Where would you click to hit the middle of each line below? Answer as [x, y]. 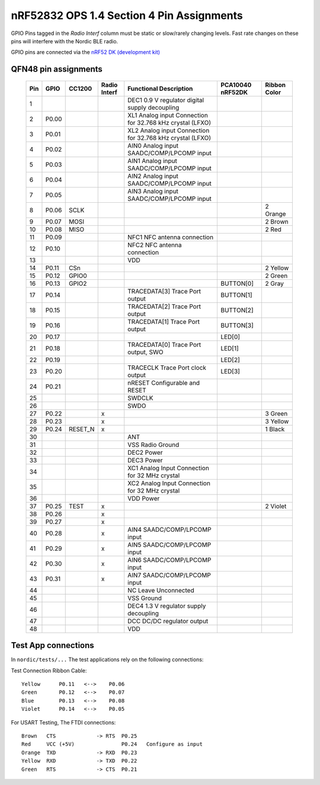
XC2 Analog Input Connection [169, 483]
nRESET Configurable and [164, 382]
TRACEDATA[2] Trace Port [164, 307]
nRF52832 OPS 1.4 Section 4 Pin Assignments [127, 15]
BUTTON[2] [237, 310]
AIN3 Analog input [153, 191]
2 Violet [276, 506]
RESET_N [81, 429]
